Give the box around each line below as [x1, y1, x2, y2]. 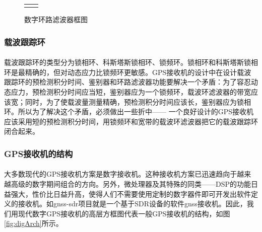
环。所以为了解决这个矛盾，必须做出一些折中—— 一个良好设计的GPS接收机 [4, 106, 253, 117]
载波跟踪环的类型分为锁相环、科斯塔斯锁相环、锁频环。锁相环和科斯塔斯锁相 [4, 57, 258, 67]
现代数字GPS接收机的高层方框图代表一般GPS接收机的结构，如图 [18, 208, 230, 218]
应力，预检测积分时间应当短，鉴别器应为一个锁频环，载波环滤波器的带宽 [11, 87, 251, 97]
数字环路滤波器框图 [24, 14, 88, 25]
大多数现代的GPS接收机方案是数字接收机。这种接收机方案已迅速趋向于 [4, 169, 237, 179]
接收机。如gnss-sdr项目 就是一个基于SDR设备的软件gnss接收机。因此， [18, 198, 247, 209]
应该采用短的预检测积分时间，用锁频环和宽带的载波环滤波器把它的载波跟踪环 [4, 116, 258, 126]
